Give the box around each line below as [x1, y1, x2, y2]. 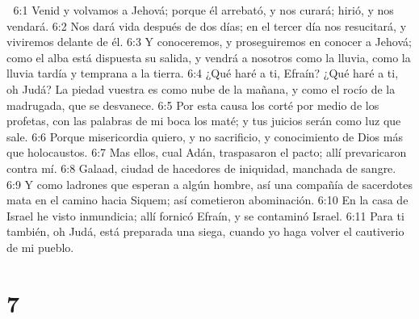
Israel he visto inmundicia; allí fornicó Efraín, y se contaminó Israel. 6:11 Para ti [6, 207, 404, 224]
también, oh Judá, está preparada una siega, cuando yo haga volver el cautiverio [6, 223, 404, 240]
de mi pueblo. [6, 238, 74, 255]
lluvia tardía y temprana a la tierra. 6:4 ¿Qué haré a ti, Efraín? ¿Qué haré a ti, [6, 65, 399, 82]
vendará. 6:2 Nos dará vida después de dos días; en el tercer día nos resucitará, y [6, 17, 407, 34]
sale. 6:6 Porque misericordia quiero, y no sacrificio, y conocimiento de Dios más [6, 128, 403, 145]
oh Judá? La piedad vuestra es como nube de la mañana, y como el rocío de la [6, 80, 396, 97]
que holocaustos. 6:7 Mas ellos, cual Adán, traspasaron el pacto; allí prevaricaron [6, 144, 407, 161]
